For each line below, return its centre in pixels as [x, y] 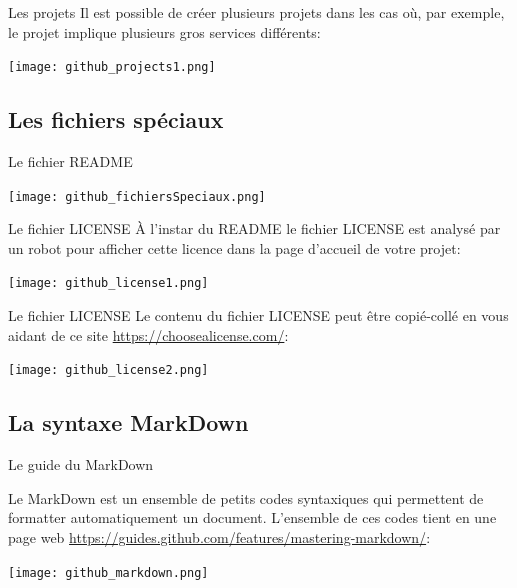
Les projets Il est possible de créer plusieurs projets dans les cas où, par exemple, [256, 12]
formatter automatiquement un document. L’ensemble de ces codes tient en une [252, 517]
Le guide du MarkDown [81, 464]
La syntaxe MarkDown [128, 422]
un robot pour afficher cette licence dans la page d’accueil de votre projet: [234, 247]
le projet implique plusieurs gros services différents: [164, 31]
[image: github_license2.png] [108, 370]
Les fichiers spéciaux [116, 119]
